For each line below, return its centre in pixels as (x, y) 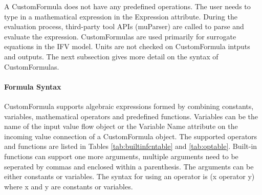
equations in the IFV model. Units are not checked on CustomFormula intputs (127, 46)
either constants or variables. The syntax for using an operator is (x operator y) (129, 176)
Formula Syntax (33, 86)
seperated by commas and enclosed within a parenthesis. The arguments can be (129, 166)
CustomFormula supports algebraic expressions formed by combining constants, (129, 106)
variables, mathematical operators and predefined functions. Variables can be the (131, 116)
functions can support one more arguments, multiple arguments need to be (121, 156)
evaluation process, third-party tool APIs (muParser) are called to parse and (124, 26)
